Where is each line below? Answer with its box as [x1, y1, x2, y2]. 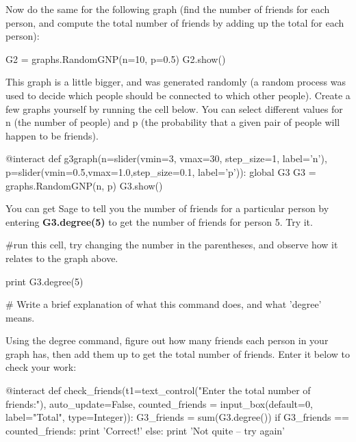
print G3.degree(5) [5, 274, 84, 288]
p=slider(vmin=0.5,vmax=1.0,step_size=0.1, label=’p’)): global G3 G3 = [5, 164, 316, 179]
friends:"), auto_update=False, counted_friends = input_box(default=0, [5, 396, 313, 411]
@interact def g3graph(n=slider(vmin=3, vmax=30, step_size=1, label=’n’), [5, 151, 327, 166]
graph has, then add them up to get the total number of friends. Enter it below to [5, 346, 350, 361]
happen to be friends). [5, 128, 99, 142]
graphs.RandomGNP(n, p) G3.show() [5, 178, 163, 192]
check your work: [5, 360, 77, 374]
